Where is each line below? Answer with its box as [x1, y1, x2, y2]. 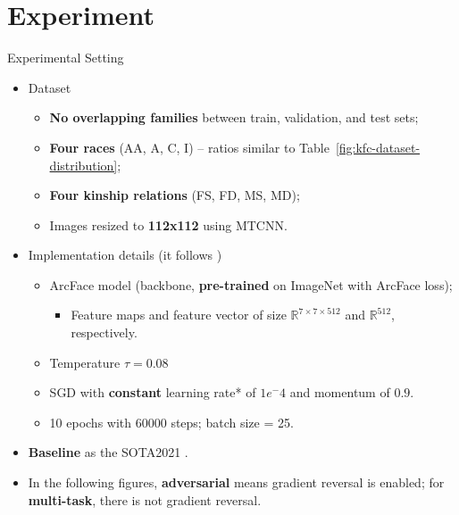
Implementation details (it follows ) [28, 245, 222, 264]
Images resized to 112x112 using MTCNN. [49, 215, 288, 234]
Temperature [49, 353, 121, 371]
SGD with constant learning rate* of [49, 383, 256, 402]
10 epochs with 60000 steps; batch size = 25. [49, 412, 294, 431]
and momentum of [289, 383, 390, 402]
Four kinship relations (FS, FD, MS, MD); [49, 186, 300, 204]
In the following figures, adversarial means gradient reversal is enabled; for [28, 473, 445, 492]
